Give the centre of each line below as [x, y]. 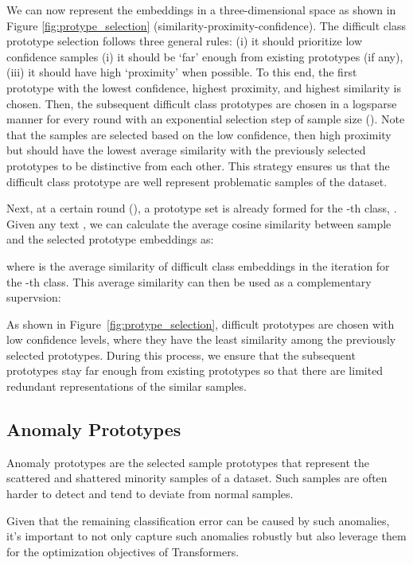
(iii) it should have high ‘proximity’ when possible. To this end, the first [182, 72]
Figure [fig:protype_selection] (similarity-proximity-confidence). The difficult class [206, 25]
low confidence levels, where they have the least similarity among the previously [201, 339]
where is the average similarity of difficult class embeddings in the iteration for [198, 265]
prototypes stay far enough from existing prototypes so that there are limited [195, 370]
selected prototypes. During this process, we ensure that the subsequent [181, 355]
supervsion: [34, 297]
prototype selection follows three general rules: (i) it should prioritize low [184, 41]
